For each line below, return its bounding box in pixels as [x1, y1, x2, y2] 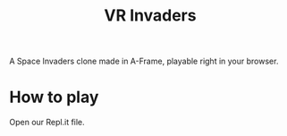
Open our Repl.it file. [9, 117, 85, 128]
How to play [9, 87, 99, 107]
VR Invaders [104, 5, 197, 26]
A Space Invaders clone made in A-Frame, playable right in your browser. [9, 55, 279, 67]
